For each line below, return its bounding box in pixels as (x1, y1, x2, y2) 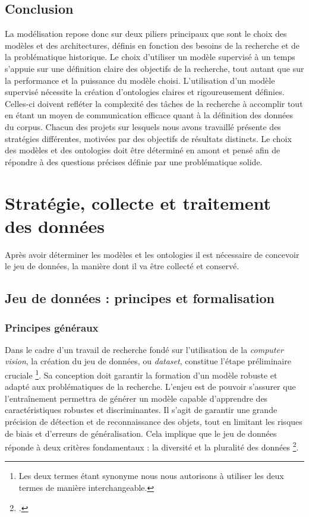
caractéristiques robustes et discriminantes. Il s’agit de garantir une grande (5, 403, 278, 416)
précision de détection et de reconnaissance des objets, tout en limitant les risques (5, 415, 302, 428)
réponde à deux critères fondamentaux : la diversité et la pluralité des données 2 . (5, 439, 299, 453)
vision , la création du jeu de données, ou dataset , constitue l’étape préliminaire (5, 355, 291, 367)
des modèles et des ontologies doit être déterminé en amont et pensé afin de (5, 144, 280, 156)
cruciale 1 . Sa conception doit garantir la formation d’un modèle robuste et (5, 367, 278, 381)
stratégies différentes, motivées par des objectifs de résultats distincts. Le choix (5, 132, 292, 144)
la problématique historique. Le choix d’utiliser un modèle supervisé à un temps (5, 51, 295, 63)
